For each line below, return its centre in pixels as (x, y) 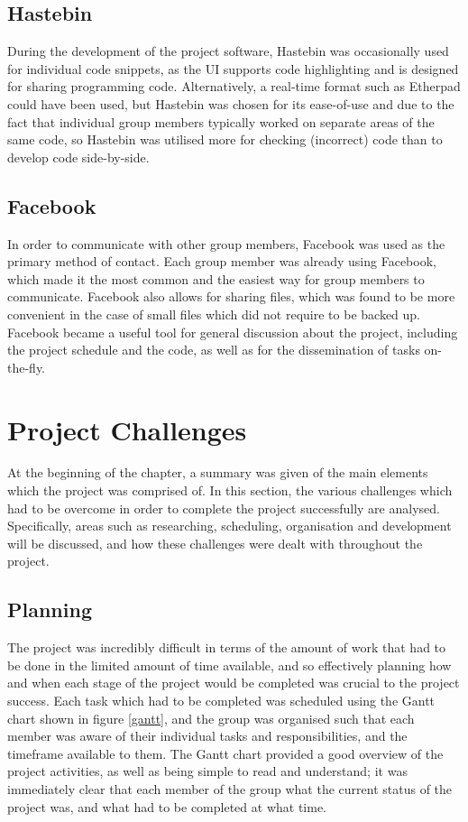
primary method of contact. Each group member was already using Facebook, (222, 261)
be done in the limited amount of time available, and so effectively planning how (229, 665)
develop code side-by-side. (78, 157)
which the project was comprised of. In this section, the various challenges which (230, 490)
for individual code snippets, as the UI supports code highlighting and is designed (233, 68)
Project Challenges (127, 429)
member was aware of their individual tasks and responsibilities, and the (207, 736)
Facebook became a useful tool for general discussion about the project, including (233, 332)
